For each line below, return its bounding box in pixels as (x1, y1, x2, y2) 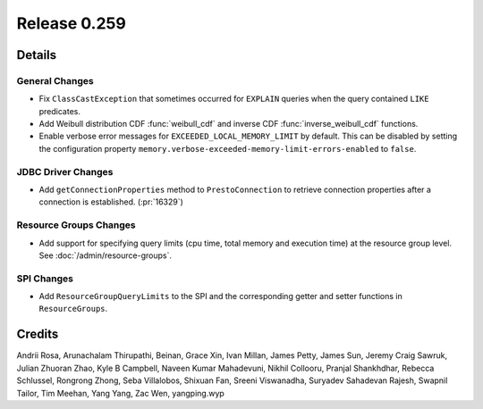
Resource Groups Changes (16, 219, 136, 231)
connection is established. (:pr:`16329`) (38, 196, 183, 207)
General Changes (16, 74, 94, 87)
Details (16, 47, 57, 63)
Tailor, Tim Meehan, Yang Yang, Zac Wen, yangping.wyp (16, 388, 225, 398)
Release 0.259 (16, 13, 127, 33)
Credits (16, 327, 59, 342)
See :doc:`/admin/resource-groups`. (38, 250, 172, 261)
